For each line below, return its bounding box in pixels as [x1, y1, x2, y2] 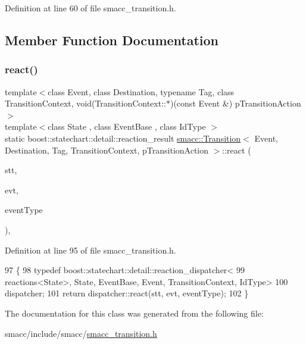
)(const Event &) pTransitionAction [170, 97, 301, 110]
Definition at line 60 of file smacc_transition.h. [5, 2, 176, 14]
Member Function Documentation [5, 30, 219, 49]
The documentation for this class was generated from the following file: [5, 307, 264, 319]
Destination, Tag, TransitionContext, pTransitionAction [5, 143, 209, 156]
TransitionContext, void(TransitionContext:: [5, 97, 166, 110]
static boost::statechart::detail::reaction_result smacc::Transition [5, 132, 241, 144]
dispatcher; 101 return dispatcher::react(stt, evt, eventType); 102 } [5, 287, 249, 299]
